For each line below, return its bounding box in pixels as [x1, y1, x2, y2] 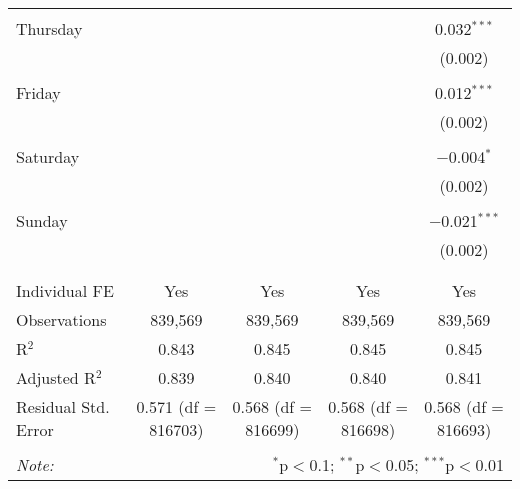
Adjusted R [16, 366, 96, 389]
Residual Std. [16, 395, 110, 418]
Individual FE [16, 279, 114, 302]
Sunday [16, 209, 68, 232]
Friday [16, 81, 61, 104]
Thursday [16, 17, 83, 40]
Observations [16, 308, 107, 331]
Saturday [16, 145, 80, 168]
